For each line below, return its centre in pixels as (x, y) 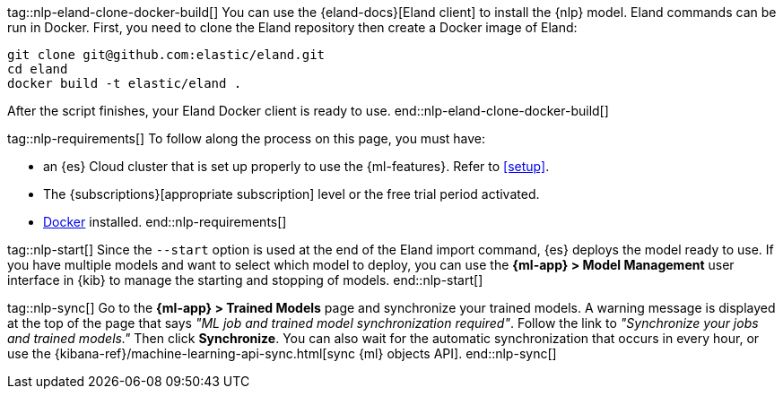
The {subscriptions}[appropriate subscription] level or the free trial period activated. (291, 194)
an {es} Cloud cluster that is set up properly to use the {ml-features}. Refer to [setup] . (296, 166)
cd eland (38, 69)
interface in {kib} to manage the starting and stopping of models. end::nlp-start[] (245, 280)
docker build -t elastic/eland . (125, 83)
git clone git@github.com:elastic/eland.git (166, 55)
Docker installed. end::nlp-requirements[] (165, 222)
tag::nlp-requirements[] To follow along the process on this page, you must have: (247, 138)
